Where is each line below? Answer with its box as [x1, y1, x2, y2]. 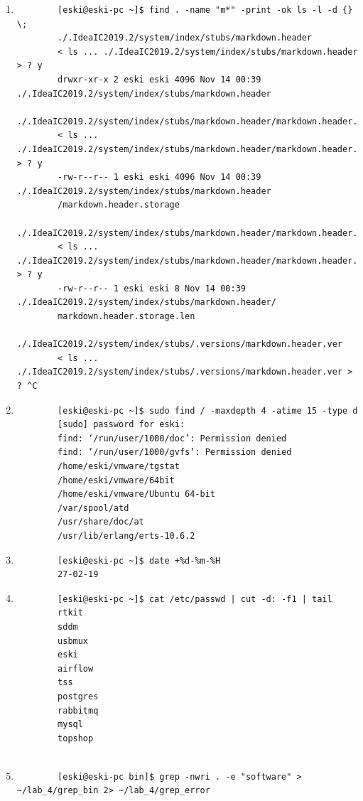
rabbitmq [58, 705, 99, 716]
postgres [58, 691, 99, 701]
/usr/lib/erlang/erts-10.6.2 [58, 530, 195, 541]
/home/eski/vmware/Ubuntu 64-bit [58, 489, 215, 500]
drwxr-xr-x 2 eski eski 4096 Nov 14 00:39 [58, 74, 261, 85]
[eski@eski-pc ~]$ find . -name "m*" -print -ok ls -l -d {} [58, 5, 353, 15]
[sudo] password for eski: [58, 419, 185, 430]
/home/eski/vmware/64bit [58, 475, 175, 485]
